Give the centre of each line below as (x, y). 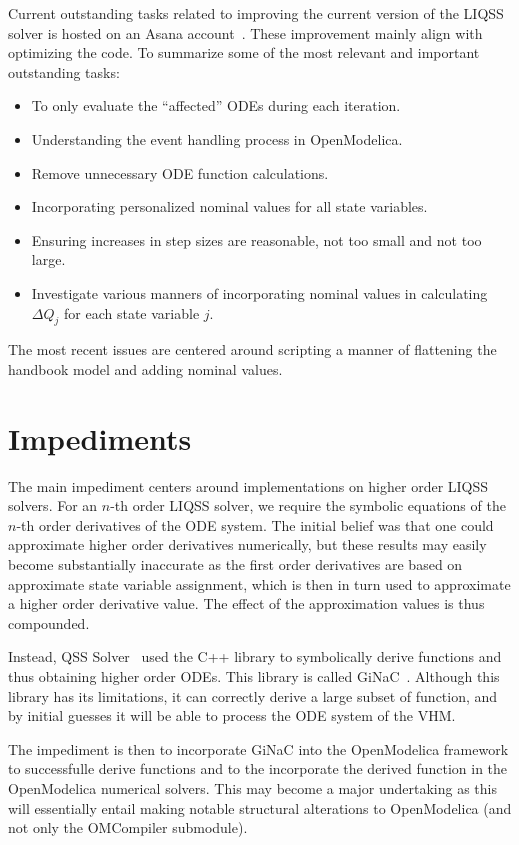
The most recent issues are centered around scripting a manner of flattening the (252, 349)
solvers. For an (53, 505)
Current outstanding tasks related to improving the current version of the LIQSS (256, 13)
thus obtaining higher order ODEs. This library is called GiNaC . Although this (254, 675)
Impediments (100, 437)
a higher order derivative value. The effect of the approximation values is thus (246, 603)
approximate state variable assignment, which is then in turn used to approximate (259, 583)
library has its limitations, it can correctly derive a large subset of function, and (253, 695)
